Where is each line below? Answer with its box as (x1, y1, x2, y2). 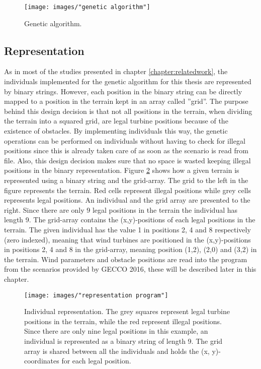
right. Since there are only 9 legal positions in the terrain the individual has (4, 204, 238, 215)
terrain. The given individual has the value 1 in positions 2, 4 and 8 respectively (4, 224, 251, 234)
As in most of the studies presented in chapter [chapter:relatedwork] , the (4, 66, 228, 77)
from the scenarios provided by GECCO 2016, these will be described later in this (4, 264, 256, 274)
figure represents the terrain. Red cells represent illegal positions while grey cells (4, 184, 251, 195)
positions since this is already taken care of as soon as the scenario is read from (4, 145, 248, 156)
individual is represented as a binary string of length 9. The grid (24, 335, 223, 346)
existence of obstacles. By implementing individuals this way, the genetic (4, 126, 228, 136)
